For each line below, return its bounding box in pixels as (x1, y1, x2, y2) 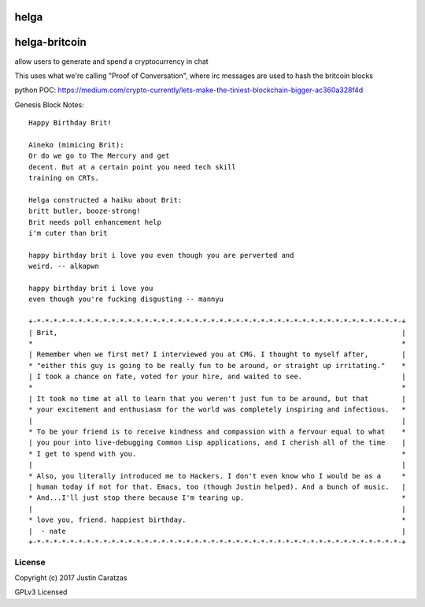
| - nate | (28, 527, 407, 535)
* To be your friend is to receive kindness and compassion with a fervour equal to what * (28, 427, 407, 437)
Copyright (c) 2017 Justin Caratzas (14, 573, 128, 583)
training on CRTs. (28, 173, 100, 183)
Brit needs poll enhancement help (28, 218, 161, 226)
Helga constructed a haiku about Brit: (28, 196, 183, 204)
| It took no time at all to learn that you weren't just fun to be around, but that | (28, 394, 407, 403)
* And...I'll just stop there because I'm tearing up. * (28, 493, 407, 502)
